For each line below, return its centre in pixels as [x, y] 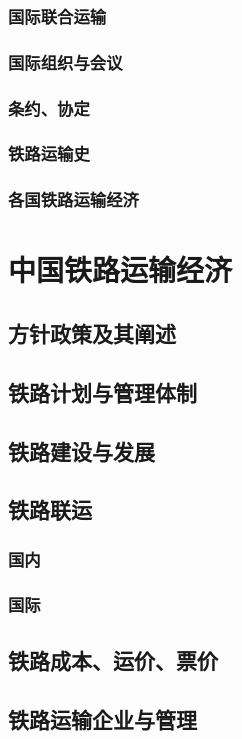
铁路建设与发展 [81, 450]
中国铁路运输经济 [120, 269]
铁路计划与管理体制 [102, 391]
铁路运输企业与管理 [102, 718]
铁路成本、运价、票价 [113, 659]
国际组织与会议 [65, 61]
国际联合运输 [57, 15]
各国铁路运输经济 [73, 199]
